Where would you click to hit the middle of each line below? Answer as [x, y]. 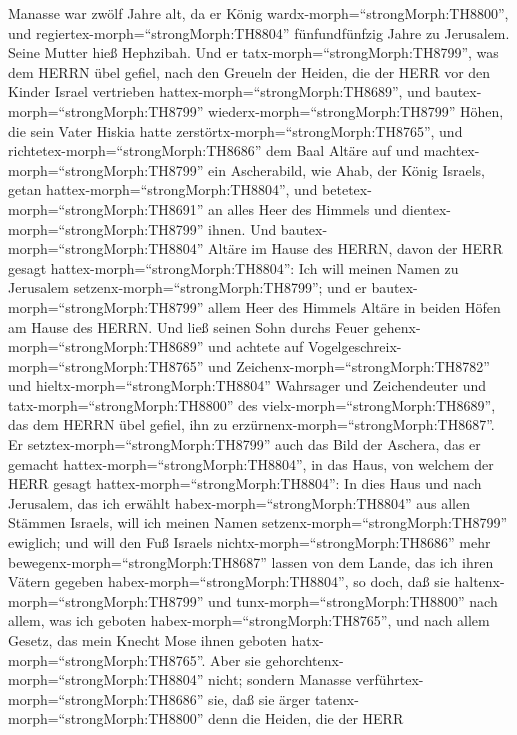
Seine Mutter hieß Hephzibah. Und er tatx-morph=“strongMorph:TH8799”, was [253, 52]
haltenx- [479, 581]
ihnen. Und [242, 228]
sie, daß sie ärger [259, 698]
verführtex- [389, 679]
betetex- [347, 189]
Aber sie [235, 659]
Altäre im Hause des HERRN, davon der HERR [355, 248]
